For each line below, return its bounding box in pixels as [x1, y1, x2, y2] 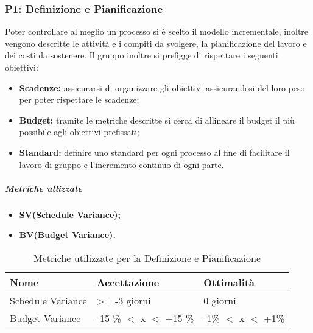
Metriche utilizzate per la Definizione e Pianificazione [33, 250, 261, 265]
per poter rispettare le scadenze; [19, 93, 139, 106]
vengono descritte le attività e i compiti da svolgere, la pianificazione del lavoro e [5, 37, 307, 49]
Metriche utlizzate [5, 181, 82, 194]
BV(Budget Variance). [19, 228, 116, 241]
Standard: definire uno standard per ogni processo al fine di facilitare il [19, 145, 290, 158]
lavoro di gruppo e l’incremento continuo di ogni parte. [19, 158, 224, 170]
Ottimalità [203, 275, 255, 289]
